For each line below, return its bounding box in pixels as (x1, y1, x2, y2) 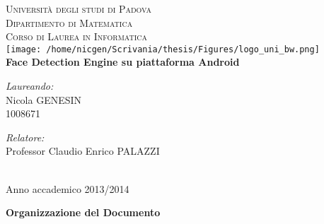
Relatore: (6, 129, 45, 144)
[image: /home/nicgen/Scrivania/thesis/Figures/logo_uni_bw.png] (6, 44, 320, 54)
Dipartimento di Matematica (6, 15, 133, 30)
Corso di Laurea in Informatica (6, 29, 148, 44)
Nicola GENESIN (6, 92, 82, 107)
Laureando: (6, 78, 54, 93)
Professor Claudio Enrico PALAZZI (6, 143, 160, 158)
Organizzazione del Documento (6, 205, 161, 220)
